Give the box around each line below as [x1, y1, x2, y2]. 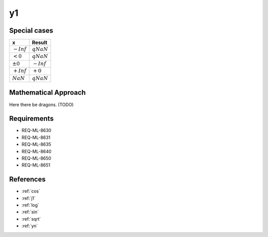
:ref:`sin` [21, 209, 39, 215]
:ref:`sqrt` [21, 216, 41, 222]
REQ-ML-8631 [21, 134, 51, 140]
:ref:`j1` [21, 195, 36, 201]
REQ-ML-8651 [21, 162, 51, 168]
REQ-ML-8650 [21, 155, 52, 161]
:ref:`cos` [21, 188, 41, 194]
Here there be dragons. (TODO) [9, 102, 74, 108]
